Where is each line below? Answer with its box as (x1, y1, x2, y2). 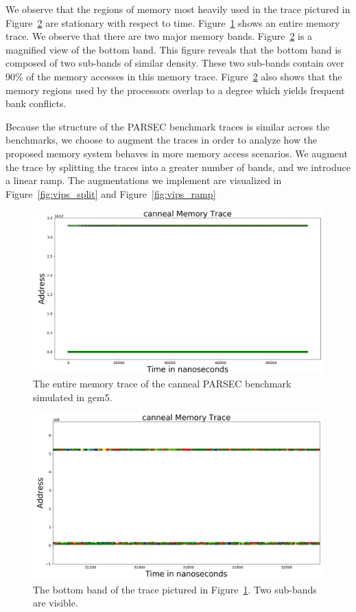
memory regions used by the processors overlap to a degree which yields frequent (5, 82, 345, 97)
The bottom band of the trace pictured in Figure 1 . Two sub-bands (33, 582, 317, 596)
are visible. (33, 596, 78, 610)
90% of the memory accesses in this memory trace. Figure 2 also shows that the (5, 69, 342, 83)
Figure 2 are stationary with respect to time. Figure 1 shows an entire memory (5, 15, 340, 30)
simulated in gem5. (33, 389, 112, 404)
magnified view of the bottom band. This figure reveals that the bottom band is (5, 42, 342, 56)
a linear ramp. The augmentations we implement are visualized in (5, 173, 282, 188)
